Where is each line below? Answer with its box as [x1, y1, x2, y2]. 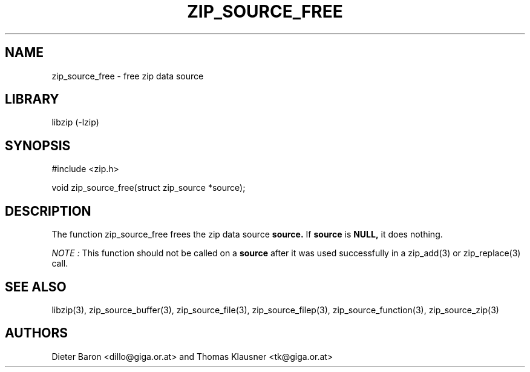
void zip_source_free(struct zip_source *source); [51, 182, 246, 193]
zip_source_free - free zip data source [51, 70, 204, 81]
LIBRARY [5, 91, 59, 107]
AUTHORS [5, 325, 68, 341]
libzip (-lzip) [51, 117, 99, 128]
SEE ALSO [5, 279, 67, 294]
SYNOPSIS [5, 138, 71, 153]
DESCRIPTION [5, 203, 91, 219]
